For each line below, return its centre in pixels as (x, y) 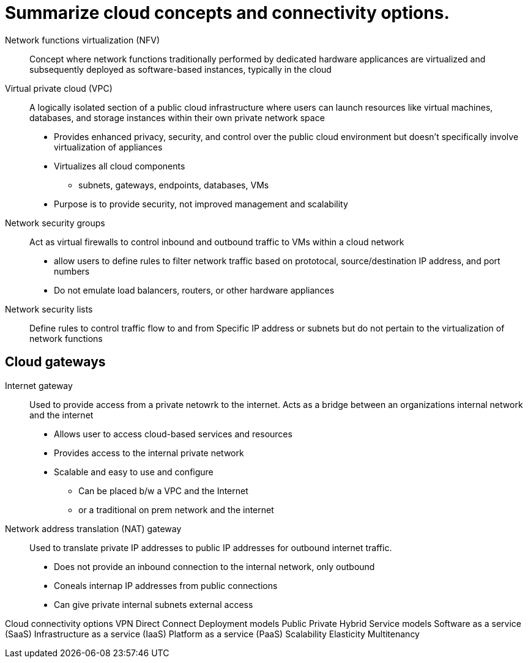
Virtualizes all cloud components (120, 166)
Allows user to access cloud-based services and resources (173, 434)
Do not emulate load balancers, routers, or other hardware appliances (194, 290)
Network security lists (49, 309)
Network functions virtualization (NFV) (82, 40)
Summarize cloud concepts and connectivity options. (227, 13)
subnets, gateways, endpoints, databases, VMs (174, 185)
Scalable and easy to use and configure (134, 472)
